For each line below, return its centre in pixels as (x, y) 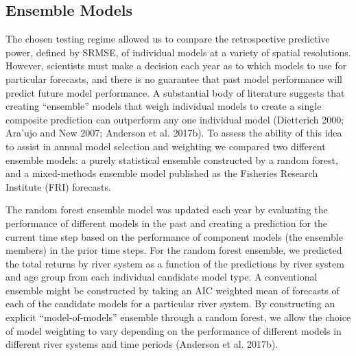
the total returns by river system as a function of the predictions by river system (175, 263)
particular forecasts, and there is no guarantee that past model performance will (174, 79)
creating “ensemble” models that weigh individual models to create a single (164, 106)
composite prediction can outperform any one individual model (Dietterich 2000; (175, 119)
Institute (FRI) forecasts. (58, 186)
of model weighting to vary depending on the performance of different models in (174, 330)
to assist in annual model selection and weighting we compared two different (166, 146)
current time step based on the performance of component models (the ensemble (174, 236)
